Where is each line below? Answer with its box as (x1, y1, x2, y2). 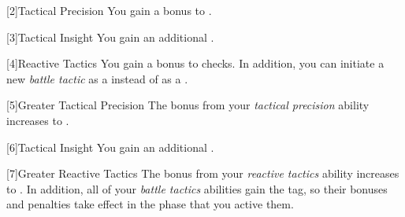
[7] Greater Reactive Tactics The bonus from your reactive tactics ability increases (6, 165, 399, 182)
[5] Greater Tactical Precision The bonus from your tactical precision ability (6, 97, 370, 113)
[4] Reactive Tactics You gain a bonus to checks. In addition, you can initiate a (6, 55, 385, 72)
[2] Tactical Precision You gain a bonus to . (6, 2, 212, 18)
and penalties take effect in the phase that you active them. (6, 196, 294, 212)
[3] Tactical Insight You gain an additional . (6, 28, 214, 45)
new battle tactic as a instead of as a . (6, 70, 188, 86)
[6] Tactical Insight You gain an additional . (6, 138, 214, 155)
